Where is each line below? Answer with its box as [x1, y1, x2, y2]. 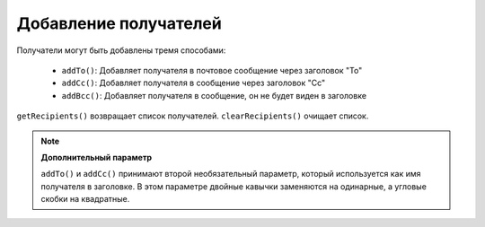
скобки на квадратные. [40, 194, 130, 205]
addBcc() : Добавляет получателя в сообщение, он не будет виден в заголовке [61, 90, 367, 100]
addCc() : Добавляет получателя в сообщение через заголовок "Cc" [61, 77, 326, 89]
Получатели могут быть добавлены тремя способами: [16, 45, 226, 56]
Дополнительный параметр [40, 152, 153, 162]
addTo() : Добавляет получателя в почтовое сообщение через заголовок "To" [61, 65, 363, 75]
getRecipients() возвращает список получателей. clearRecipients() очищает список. [16, 110, 369, 121]
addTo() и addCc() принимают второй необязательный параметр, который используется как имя [40, 169, 421, 179]
